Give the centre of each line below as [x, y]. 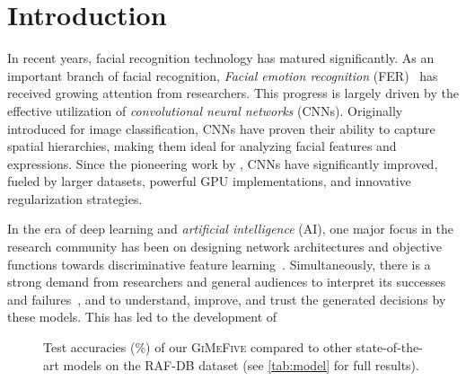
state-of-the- [389, 347]
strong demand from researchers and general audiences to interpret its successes [227, 282]
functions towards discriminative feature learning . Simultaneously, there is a [219, 264]
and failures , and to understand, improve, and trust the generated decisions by [227, 299]
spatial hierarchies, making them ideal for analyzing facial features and [202, 146]
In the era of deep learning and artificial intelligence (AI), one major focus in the [231, 229]
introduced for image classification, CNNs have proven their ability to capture [221, 128]
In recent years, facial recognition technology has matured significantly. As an [221, 58]
